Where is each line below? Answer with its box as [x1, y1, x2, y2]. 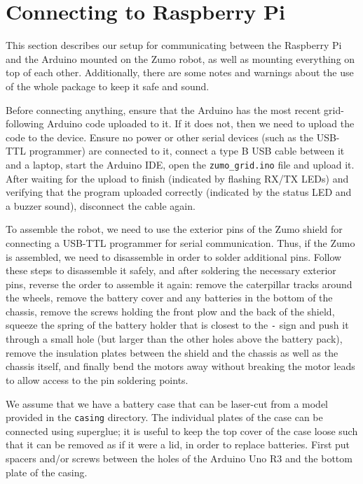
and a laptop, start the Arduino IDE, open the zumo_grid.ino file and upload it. [6, 157, 355, 171]
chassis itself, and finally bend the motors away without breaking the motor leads [6, 359, 355, 373]
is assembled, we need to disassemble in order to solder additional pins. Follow [6, 249, 342, 264]
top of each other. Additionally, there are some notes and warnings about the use [6, 65, 354, 80]
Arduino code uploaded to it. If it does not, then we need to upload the [47, 116, 355, 131]
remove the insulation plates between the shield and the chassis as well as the [6, 345, 338, 360]
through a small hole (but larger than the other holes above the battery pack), [6, 332, 343, 346]
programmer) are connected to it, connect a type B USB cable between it [29, 143, 345, 158]
